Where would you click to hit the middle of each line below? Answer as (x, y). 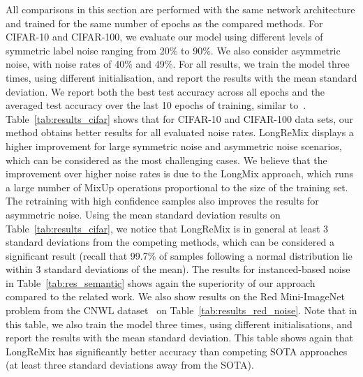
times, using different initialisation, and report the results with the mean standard (181, 77)
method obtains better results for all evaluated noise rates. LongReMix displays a (180, 132)
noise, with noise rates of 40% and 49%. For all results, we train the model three (178, 64)
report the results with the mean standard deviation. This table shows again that (180, 338)
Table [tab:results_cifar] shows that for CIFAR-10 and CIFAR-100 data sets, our (180, 118)
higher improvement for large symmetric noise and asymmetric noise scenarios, (174, 146)
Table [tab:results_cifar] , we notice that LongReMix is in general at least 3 (167, 228)
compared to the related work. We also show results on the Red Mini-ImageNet (175, 296)
